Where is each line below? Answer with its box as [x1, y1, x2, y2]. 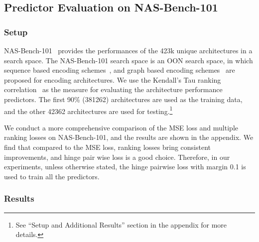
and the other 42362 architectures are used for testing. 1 [4, 104, 173, 116]
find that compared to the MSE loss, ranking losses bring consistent [4, 142, 211, 152]
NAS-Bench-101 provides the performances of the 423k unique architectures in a [4, 45, 253, 55]
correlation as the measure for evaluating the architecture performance [4, 84, 223, 95]
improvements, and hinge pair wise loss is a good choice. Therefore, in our [4, 151, 230, 162]
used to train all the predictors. [4, 171, 100, 181]
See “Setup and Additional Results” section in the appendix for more [15, 219, 227, 230]
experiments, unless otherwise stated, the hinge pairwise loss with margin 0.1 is [4, 161, 246, 172]
